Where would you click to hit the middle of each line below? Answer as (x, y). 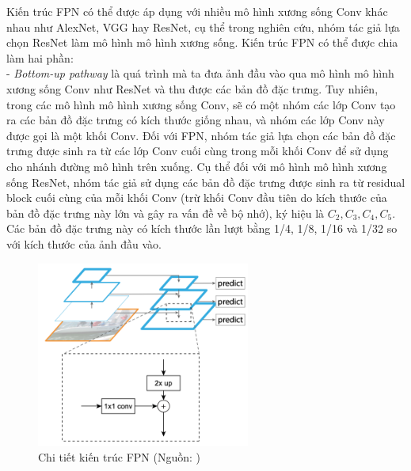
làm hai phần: (40, 57)
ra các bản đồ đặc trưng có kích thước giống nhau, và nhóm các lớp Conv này (196, 120)
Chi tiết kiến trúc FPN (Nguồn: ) (120, 457)
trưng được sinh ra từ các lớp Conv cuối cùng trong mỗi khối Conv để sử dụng (198, 151)
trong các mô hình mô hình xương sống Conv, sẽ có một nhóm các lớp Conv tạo (201, 104)
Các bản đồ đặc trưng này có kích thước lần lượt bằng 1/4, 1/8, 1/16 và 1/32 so (202, 228)
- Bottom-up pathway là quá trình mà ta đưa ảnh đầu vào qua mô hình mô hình (200, 73)
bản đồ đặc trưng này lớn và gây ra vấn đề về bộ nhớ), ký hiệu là (166, 213)
